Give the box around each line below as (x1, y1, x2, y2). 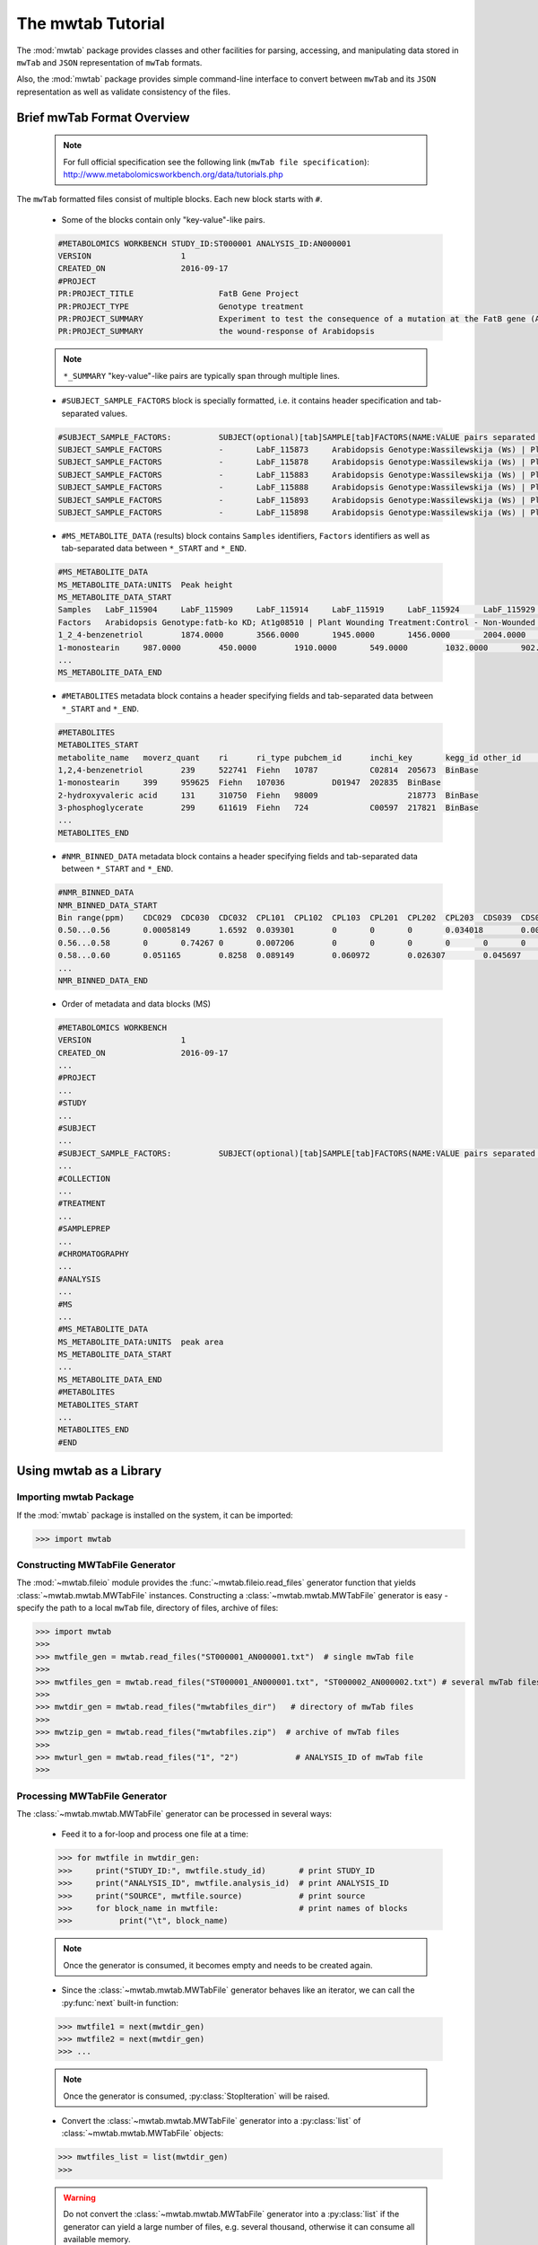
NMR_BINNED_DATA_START (57, 900, 158, 911)
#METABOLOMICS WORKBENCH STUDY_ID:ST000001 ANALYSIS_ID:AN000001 (57, 238, 351, 249)
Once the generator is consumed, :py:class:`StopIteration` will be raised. (63, 2091, 331, 2101)
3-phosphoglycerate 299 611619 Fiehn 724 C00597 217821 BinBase (57, 803, 479, 813)
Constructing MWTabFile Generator (16, 1558, 177, 1571)
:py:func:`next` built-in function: (61, 1997, 179, 2008)
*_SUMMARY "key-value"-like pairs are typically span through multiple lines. (63, 370, 341, 381)
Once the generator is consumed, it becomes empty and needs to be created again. (63, 1959, 373, 1970)
